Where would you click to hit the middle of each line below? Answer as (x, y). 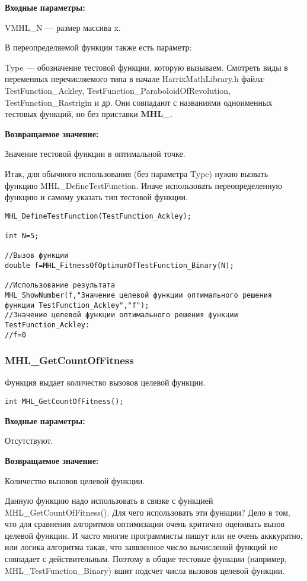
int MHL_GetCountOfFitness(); (64, 402)
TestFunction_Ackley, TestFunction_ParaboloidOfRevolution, (118, 90)
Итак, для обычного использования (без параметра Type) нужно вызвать (137, 173)
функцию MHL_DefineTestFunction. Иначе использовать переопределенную (143, 185)
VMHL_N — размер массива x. (63, 27)
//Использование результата (60, 285)
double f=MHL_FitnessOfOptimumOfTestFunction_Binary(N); (119, 266)
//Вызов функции (37, 256)
